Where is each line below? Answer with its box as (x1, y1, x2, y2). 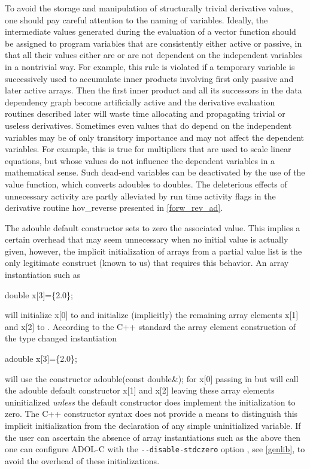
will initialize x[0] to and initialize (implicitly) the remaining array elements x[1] (5, 308, 299, 321)
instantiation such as (5, 268, 81, 281)
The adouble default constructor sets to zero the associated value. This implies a (5, 221, 300, 234)
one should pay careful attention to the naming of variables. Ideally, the (5, 13, 268, 26)
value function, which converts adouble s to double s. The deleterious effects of (5, 177, 287, 190)
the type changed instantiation (5, 332, 117, 344)
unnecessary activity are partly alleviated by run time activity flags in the (5, 189, 276, 202)
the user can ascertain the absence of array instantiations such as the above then (5, 431, 301, 443)
